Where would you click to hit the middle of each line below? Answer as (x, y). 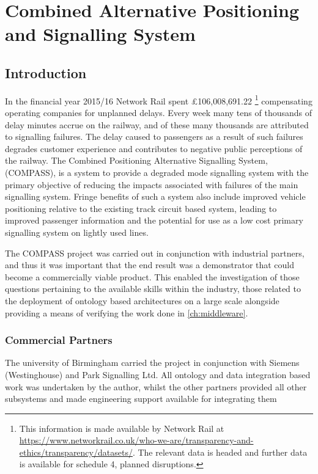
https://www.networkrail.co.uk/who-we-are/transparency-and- (136, 440)
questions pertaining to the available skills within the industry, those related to (153, 289)
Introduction (46, 72)
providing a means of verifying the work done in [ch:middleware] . (127, 312)
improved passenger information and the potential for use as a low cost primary (154, 220)
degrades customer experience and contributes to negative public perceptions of (154, 148)
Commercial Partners (59, 340)
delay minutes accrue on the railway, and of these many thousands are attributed (157, 124)
